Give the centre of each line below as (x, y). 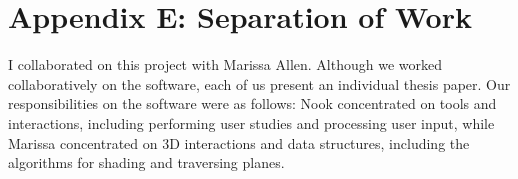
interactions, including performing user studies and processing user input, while (251, 122)
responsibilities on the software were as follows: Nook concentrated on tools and (252, 103)
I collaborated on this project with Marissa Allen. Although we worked (225, 64)
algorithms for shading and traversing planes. (146, 162)
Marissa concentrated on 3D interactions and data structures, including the (239, 142)
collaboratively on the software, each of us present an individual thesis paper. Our (259, 83)
